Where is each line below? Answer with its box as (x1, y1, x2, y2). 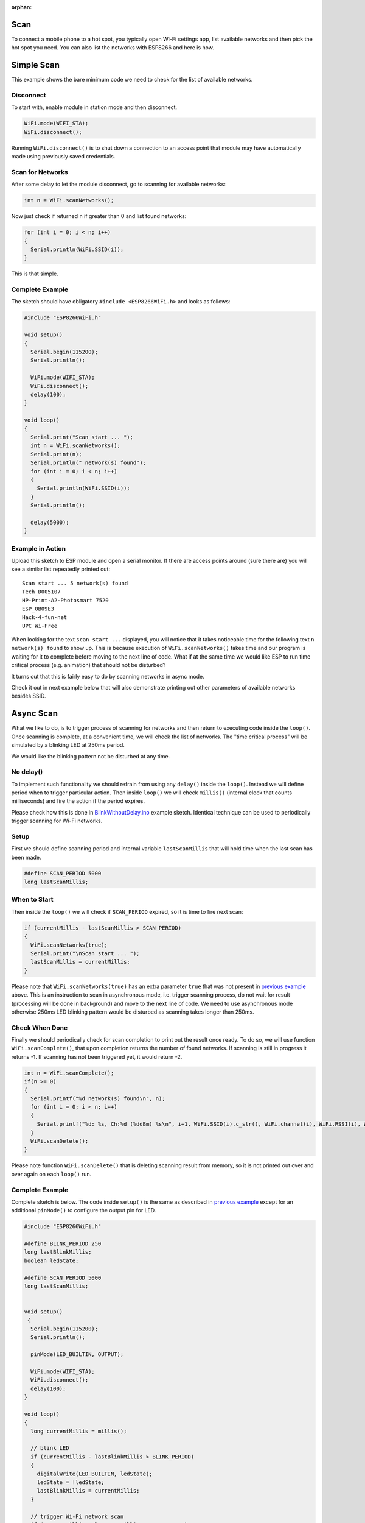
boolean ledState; (24, 1257, 79, 1264)
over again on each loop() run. (11, 1170, 92, 1178)
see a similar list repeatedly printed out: (11, 565, 111, 573)
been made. (11, 853, 41, 861)
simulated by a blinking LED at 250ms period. (11, 741, 125, 749)
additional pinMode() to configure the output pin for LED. (11, 1207, 156, 1214)
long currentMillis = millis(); (30, 1427, 127, 1435)
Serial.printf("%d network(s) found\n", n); (30, 1095, 165, 1102)
